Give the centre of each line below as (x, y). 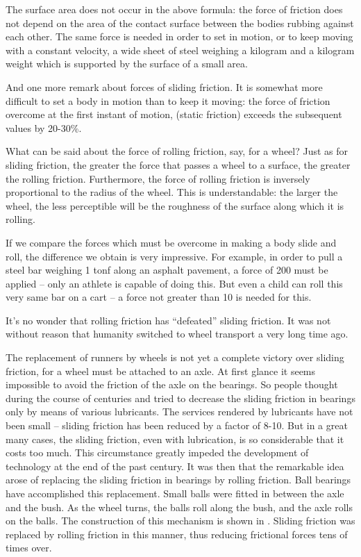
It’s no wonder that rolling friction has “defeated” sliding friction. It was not (168, 320)
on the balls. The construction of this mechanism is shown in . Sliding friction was (180, 521)
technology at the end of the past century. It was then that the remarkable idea (175, 466)
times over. (29, 548)
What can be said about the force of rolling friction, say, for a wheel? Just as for (177, 151)
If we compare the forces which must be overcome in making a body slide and (171, 242)
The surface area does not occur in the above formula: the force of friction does (174, 9)
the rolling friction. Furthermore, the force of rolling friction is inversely (158, 178)
